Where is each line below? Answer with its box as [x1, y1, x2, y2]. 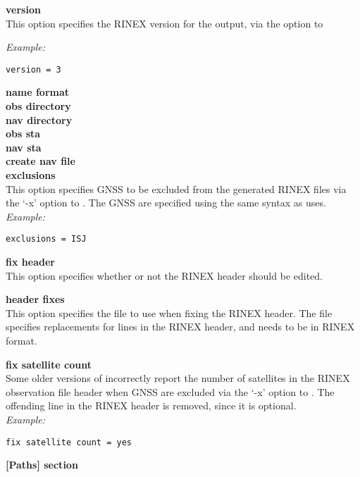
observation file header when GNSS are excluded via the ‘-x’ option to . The [6, 384, 335, 399]
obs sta [6, 126, 41, 141]
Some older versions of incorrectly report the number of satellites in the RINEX [6, 371, 350, 385]
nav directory [6, 112, 73, 127]
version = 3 [6, 64, 61, 75]
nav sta [6, 140, 42, 154]
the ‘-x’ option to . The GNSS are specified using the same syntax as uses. [6, 195, 326, 210]
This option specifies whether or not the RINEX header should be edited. [6, 268, 323, 283]
